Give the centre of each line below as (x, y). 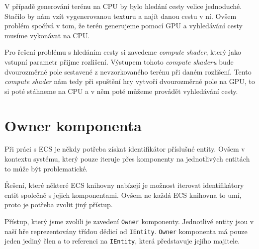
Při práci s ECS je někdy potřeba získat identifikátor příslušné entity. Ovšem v (125, 149)
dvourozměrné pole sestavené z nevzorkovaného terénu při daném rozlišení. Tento (128, 71)
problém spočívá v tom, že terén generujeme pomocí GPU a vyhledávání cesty (124, 26)
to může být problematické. (46, 168)
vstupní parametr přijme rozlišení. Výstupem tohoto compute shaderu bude (119, 61)
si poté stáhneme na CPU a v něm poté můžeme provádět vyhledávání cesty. (121, 91)
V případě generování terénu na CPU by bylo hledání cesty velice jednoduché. (123, 6)
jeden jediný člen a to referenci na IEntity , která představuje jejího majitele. (122, 241)
